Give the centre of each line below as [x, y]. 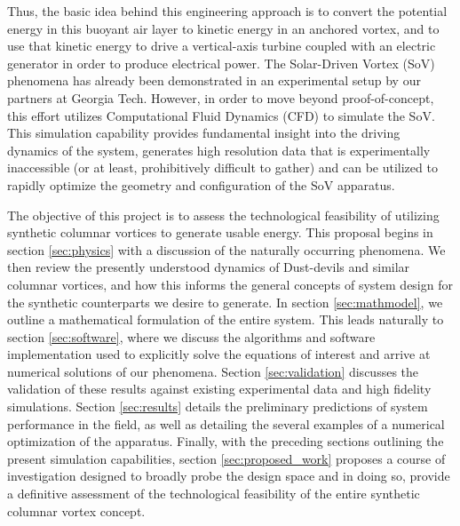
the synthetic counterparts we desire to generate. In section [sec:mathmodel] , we [225, 302]
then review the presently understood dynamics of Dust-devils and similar [209, 267]
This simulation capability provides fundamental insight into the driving [204, 133]
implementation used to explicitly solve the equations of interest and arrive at [219, 354]
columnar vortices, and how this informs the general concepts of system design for [230, 284]
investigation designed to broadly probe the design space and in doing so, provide [229, 476]
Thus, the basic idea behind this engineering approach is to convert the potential [227, 11]
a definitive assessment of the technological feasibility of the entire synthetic [214, 494]
